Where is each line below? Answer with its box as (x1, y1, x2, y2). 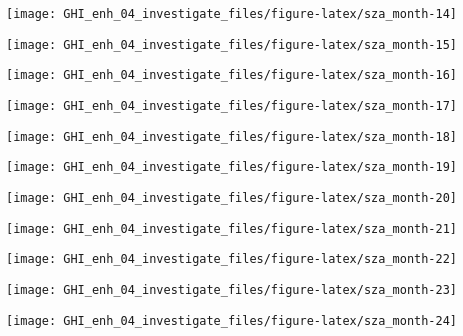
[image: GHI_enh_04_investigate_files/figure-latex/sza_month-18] (6, 129, 458, 144)
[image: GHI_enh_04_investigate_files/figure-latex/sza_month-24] (6, 313, 458, 328)
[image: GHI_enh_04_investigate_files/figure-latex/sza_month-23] (6, 282, 458, 297)
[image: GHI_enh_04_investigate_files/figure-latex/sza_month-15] (6, 37, 458, 52)
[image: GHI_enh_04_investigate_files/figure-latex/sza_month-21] (6, 221, 458, 236)
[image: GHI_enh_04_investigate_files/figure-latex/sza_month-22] (6, 252, 458, 267)
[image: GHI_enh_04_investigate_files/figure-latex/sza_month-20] (6, 190, 458, 205)
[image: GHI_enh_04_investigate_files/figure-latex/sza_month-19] (6, 160, 458, 175)
